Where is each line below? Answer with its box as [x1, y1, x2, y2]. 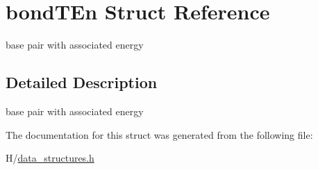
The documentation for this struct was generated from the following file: [6, 127, 313, 142]
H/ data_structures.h [6, 151, 94, 165]
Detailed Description [6, 71, 158, 93]
